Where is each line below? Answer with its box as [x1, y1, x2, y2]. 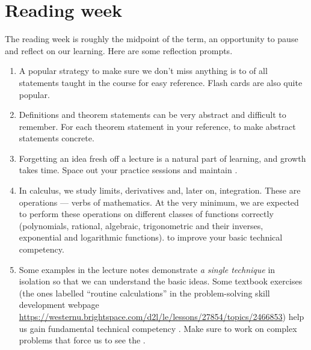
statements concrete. [19, 132, 94, 144]
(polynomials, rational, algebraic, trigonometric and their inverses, [19, 219, 263, 232]
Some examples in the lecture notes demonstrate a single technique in [19, 263, 276, 275]
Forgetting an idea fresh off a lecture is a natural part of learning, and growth [19, 152, 306, 164]
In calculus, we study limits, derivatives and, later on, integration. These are [19, 184, 301, 197]
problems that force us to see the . [19, 334, 146, 346]
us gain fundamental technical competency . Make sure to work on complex [19, 322, 297, 334]
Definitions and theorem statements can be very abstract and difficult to [19, 108, 286, 121]
